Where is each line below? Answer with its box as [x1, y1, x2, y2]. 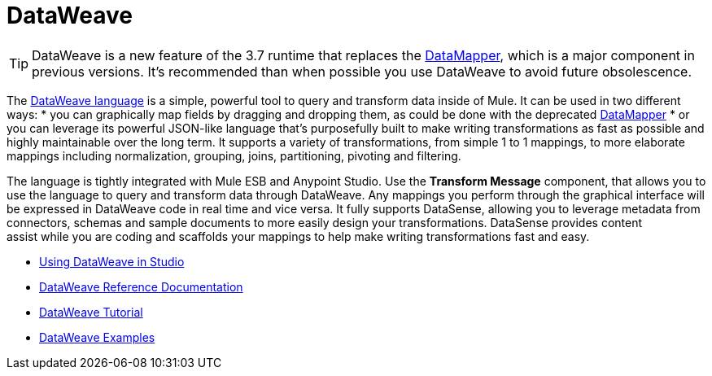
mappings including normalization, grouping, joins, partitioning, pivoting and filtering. [7, 148, 461, 163]
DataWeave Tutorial [39, 304, 143, 319]
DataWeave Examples [39, 330, 155, 344]
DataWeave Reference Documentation [39, 279, 243, 294]
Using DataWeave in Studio [39, 254, 185, 269]
